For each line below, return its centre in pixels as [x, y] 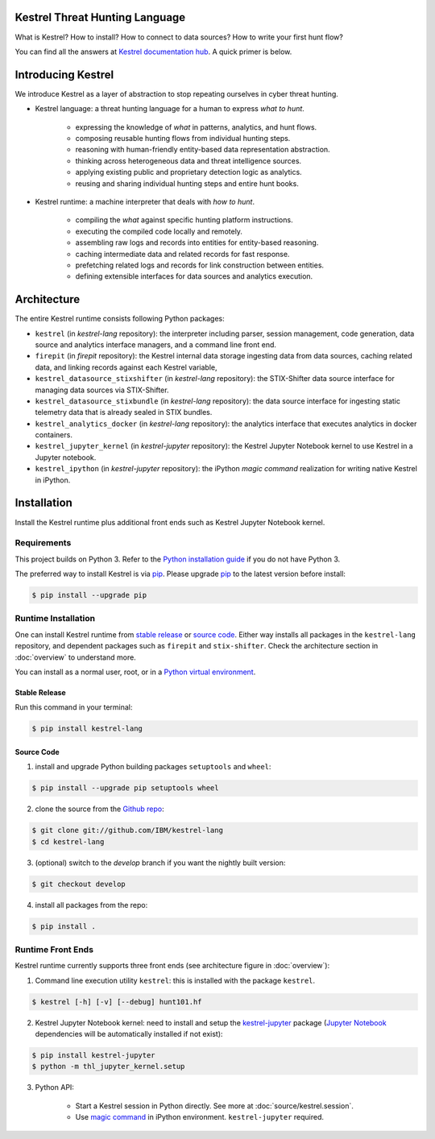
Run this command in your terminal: [74, 707]
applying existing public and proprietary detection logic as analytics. [188, 172]
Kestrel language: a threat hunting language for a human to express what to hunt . [170, 109]
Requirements [43, 543]
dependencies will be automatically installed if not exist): [129, 1034]
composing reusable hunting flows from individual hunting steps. [183, 138]
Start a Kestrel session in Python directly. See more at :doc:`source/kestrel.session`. [214, 1106]
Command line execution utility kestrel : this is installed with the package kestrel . [175, 980]
